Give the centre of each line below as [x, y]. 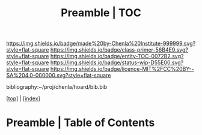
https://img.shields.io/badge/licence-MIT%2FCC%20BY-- [122, 69]
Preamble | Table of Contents [81, 123]
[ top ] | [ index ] [23, 98]
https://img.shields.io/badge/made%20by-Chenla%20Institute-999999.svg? [101, 43]
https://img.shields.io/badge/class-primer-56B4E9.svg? [119, 50]
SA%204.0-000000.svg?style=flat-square [59, 76]
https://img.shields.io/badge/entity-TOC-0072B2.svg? [117, 56]
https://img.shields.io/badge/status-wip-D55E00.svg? [117, 62]
